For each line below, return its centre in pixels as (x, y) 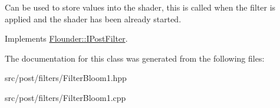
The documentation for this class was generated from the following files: (135, 58)
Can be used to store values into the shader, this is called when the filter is (140, 7)
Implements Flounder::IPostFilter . (66, 38)
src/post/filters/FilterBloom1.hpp (66, 78)
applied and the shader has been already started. (93, 18)
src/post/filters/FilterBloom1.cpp (65, 97)
